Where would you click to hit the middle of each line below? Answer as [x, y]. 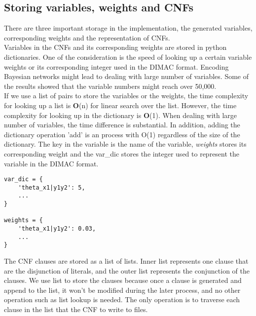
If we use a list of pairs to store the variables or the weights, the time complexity [126, 96]
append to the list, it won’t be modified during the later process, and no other [122, 290]
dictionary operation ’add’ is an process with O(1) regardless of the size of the [122, 134]
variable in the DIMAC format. [51, 163]
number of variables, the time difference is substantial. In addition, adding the [122, 125]
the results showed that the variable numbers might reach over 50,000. [110, 86]
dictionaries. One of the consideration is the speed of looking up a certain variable [128, 57]
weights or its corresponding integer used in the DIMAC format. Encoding [116, 66]
